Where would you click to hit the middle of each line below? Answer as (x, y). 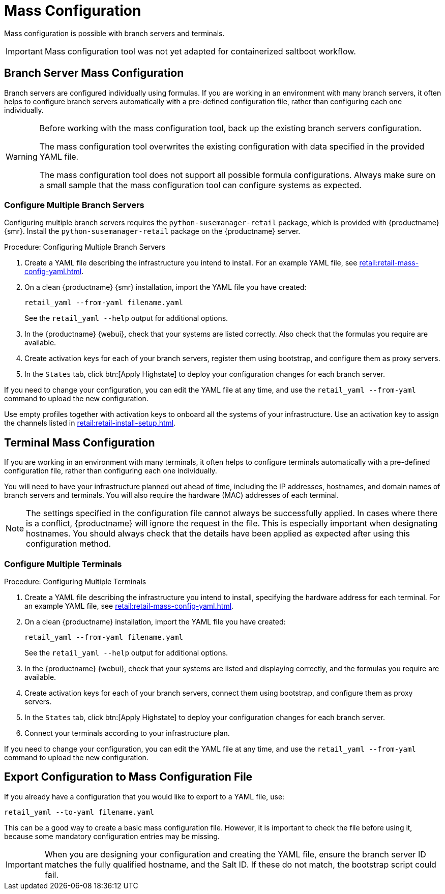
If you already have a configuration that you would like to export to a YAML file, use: (144, 796)
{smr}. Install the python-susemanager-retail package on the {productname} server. (152, 231)
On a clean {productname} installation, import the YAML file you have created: (155, 621)
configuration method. (69, 544)
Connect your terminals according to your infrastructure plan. (127, 733)
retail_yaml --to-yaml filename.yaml (79, 812)
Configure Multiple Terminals (63, 564)
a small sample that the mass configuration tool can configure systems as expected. (200, 185)
